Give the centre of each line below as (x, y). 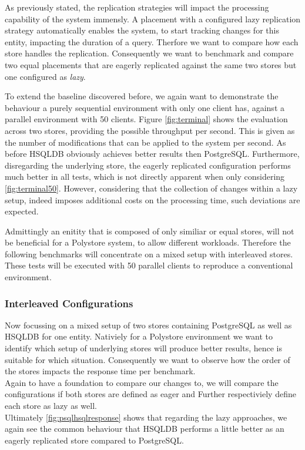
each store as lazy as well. (51, 406)
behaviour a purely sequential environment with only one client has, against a (145, 107)
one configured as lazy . (45, 76)
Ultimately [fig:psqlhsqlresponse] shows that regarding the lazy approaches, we (146, 417)
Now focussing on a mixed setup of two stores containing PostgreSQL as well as (148, 325)
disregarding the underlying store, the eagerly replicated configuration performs (148, 165)
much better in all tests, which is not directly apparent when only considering (145, 177)
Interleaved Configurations (69, 303)
